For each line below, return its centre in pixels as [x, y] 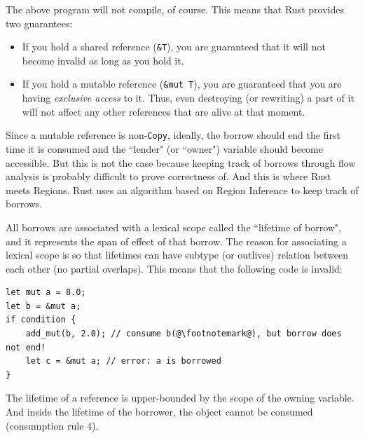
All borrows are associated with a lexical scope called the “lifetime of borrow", [173, 227]
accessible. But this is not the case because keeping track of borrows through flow [181, 162]
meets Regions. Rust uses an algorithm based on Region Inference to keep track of [182, 190]
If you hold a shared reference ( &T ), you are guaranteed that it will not [174, 47]
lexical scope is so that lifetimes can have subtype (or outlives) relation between [177, 255]
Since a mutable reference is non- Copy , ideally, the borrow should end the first [173, 135]
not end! [26, 347]
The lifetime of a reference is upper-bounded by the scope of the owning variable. [180, 398]
